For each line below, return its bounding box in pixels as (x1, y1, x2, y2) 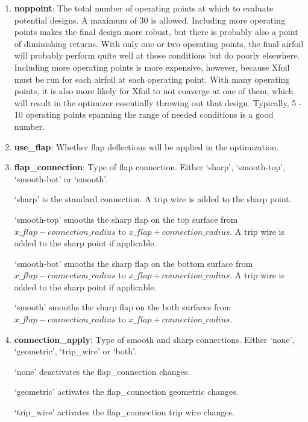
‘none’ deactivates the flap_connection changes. (14, 365, 190, 377)
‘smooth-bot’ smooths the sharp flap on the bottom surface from (14, 257, 253, 269)
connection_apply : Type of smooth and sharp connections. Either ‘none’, (14, 333, 295, 345)
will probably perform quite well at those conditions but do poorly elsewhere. (14, 49, 300, 62)
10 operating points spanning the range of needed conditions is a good (14, 108, 274, 121)
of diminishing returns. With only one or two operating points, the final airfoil (14, 37, 304, 50)
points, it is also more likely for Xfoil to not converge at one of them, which (14, 85, 294, 97)
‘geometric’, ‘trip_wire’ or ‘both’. (14, 345, 136, 357)
